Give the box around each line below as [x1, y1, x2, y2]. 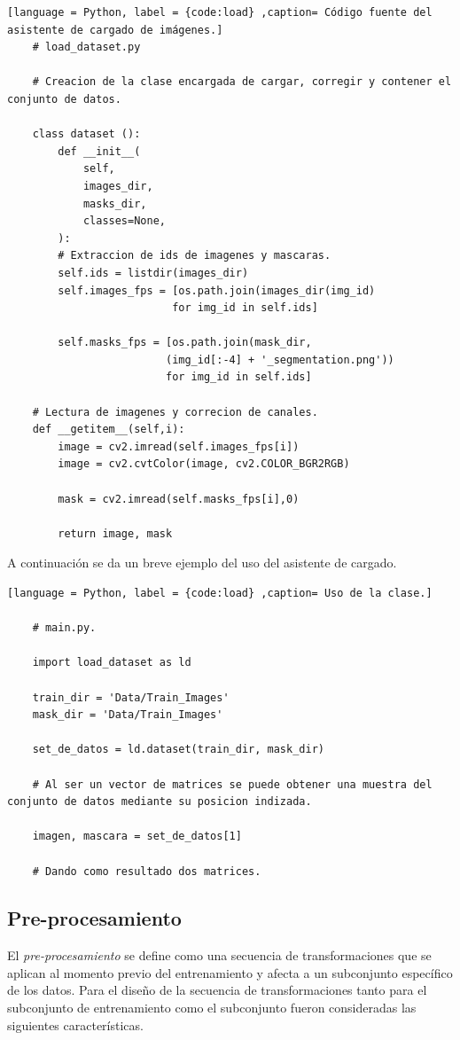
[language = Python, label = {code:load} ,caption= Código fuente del [7, 6, 433, 19]
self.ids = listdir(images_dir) [58, 266, 249, 279]
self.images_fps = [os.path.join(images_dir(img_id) [58, 284, 376, 297]
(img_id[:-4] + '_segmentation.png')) [165, 353, 394, 366]
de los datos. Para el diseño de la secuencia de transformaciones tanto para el [7, 981, 427, 999]
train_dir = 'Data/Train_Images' [32, 691, 230, 704]
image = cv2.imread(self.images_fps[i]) [58, 440, 300, 453]
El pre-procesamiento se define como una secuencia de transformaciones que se [7, 946, 432, 965]
